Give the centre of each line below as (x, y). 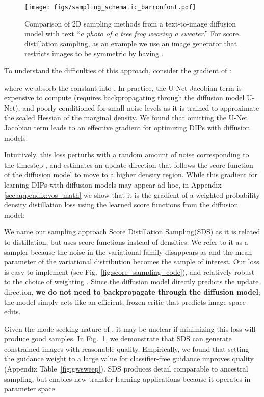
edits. (12, 312)
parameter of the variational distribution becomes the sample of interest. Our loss (132, 262)
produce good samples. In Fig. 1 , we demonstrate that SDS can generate (118, 339)
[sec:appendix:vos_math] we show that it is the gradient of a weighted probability (132, 194)
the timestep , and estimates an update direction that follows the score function (129, 164)
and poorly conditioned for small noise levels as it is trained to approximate (141, 107)
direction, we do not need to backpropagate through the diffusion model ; (132, 291)
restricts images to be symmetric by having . (94, 53)
